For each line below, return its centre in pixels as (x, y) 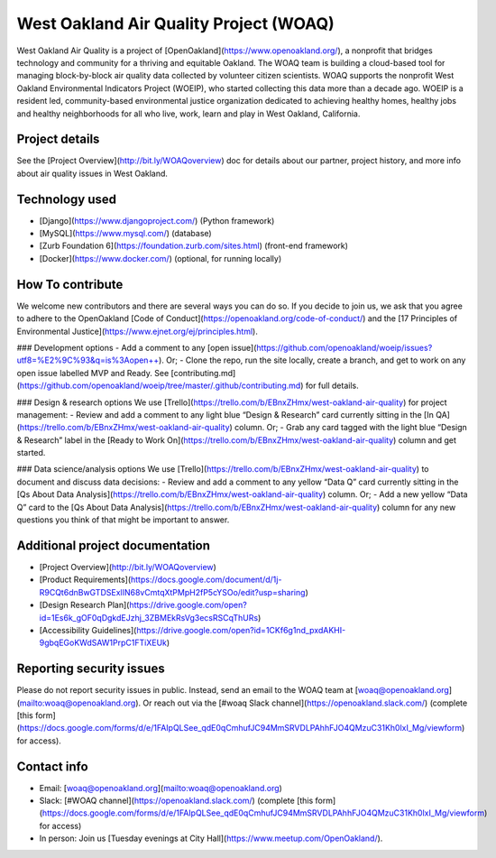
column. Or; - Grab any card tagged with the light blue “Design (351, 428)
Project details (58, 139)
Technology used (67, 199)
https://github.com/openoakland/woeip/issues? (344, 347)
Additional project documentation (114, 545)
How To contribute (70, 284)
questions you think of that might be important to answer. (123, 520)
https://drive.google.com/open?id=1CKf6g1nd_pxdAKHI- (241, 630)
